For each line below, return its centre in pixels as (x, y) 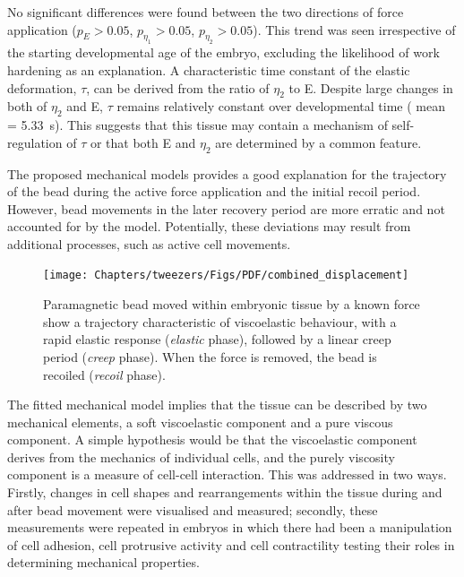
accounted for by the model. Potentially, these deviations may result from (209, 226)
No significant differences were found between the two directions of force (206, 12)
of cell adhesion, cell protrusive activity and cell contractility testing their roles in (231, 544)
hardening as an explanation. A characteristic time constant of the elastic (209, 69)
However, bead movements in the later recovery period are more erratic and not (226, 208)
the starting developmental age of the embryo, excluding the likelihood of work (223, 52)
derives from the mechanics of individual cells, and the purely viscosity (201, 456)
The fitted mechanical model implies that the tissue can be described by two (217, 405)
